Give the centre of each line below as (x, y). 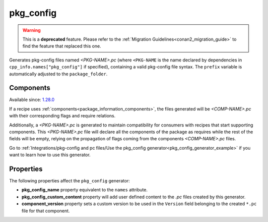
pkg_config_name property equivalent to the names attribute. (85, 190)
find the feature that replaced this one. (62, 46)
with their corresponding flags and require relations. (62, 116)
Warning (32, 30)
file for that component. (46, 211)
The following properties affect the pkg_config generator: (69, 181)
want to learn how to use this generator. (50, 155)
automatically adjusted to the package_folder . (58, 74)
